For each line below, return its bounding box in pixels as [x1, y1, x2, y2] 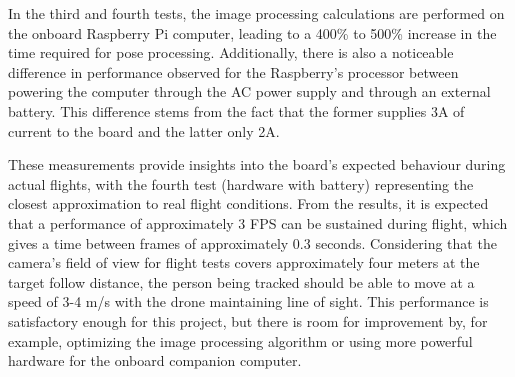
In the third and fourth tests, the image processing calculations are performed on [8, 3, 505, 23]
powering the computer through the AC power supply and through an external [8, 81, 491, 102]
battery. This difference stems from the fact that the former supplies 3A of [8, 100, 465, 121]
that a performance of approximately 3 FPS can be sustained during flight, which [8, 212, 508, 233]
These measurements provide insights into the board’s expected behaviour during [8, 154, 506, 175]
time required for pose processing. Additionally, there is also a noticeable [8, 42, 454, 63]
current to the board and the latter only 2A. [8, 120, 280, 141]
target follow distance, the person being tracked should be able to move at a [8, 271, 475, 292]
